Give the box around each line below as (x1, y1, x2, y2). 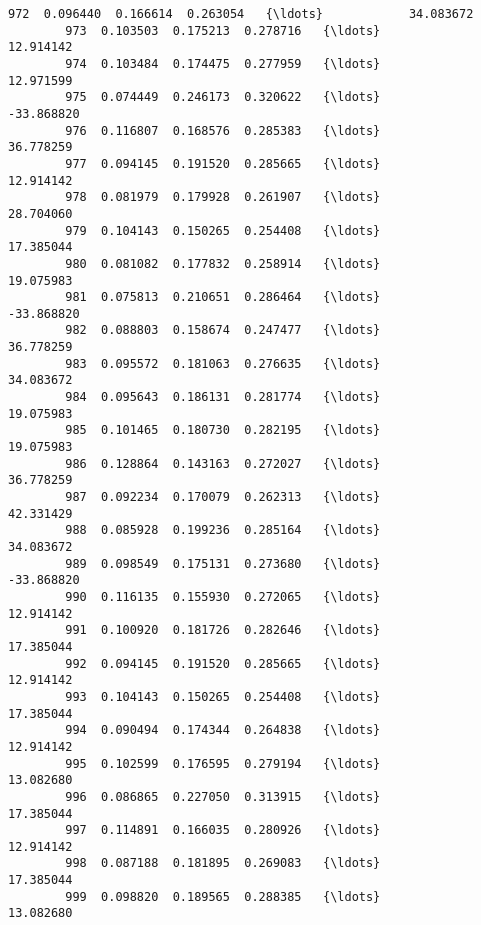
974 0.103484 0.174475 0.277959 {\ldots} (65, 56, 381, 71)
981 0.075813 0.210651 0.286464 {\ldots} (65, 290, 381, 305)
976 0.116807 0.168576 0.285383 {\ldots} (65, 123, 381, 138)
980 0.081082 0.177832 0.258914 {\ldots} (65, 256, 381, 271)
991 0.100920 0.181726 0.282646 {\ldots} (65, 623, 381, 638)
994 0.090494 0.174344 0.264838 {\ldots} (65, 723, 381, 738)
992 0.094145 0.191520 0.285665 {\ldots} (65, 656, 381, 671)
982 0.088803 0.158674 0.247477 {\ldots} (65, 323, 381, 338)
